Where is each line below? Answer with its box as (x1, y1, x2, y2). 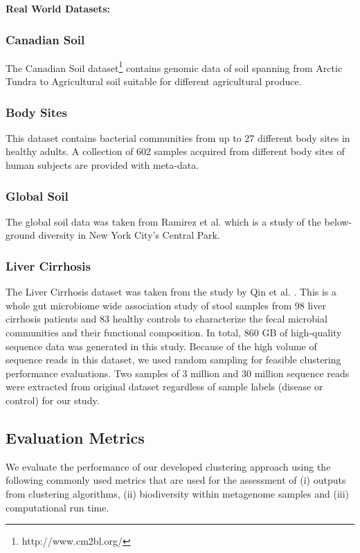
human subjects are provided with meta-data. (6, 158, 199, 172)
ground (6, 228, 35, 242)
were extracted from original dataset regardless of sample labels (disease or (6, 379, 323, 394)
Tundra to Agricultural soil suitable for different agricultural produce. (6, 74, 302, 89)
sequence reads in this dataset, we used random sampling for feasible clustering (6, 352, 341, 367)
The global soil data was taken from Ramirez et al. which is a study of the (6, 214, 321, 228)
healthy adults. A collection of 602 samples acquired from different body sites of (6, 144, 345, 158)
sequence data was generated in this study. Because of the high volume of (6, 338, 317, 353)
